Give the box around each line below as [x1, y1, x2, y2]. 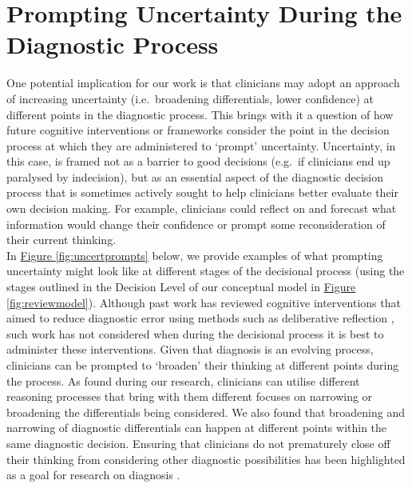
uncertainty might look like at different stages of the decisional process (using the [6, 262, 405, 279]
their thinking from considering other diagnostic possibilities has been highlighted [6, 450, 406, 467]
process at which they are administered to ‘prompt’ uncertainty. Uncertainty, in [6, 137, 396, 154]
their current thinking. [6, 231, 117, 248]
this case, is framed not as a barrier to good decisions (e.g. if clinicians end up [6, 153, 390, 170]
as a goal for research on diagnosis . [6, 466, 180, 483]
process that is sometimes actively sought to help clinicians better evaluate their [6, 184, 398, 201]
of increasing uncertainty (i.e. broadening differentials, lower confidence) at [6, 90, 374, 106]
